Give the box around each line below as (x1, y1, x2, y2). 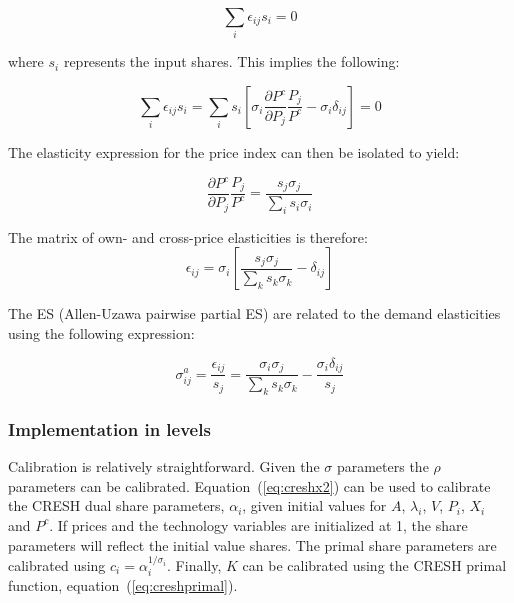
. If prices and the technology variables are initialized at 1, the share (49, 514, 468, 535)
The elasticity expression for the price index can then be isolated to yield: (8, 141, 460, 162)
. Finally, (167, 554, 222, 575)
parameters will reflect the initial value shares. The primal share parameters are (8, 534, 497, 555)
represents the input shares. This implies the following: (63, 51, 400, 72)
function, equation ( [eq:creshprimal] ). (8, 575, 238, 596)
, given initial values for (242, 495, 387, 516)
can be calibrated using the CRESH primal (242, 554, 507, 575)
